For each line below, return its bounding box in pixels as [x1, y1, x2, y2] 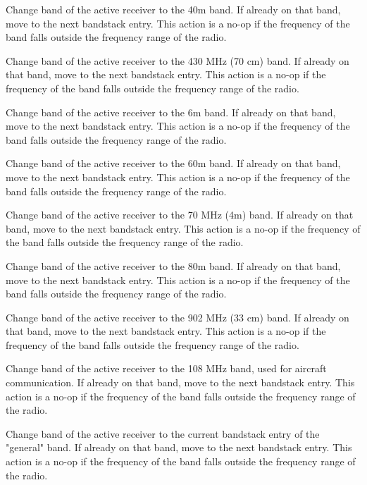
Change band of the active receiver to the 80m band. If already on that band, [6, 258, 341, 273]
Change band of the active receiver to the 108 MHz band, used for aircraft [6, 361, 327, 376]
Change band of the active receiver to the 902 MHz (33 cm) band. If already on [6, 309, 349, 324]
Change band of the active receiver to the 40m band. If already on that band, [6, 2, 341, 16]
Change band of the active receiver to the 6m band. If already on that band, [6, 104, 336, 119]
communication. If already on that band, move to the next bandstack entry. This [6, 375, 355, 390]
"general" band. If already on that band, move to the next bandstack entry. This [6, 440, 352, 455]
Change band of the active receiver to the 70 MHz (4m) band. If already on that [6, 207, 354, 222]
